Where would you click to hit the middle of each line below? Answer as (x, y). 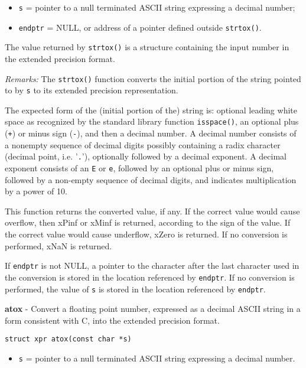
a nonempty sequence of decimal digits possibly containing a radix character (143, 144)
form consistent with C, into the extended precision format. (112, 320)
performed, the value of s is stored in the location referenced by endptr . (135, 289)
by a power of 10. (36, 191)
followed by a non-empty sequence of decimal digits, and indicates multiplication (151, 179)
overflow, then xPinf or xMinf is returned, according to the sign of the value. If (148, 222)
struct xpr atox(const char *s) (68, 339)
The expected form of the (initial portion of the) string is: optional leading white (151, 110)
